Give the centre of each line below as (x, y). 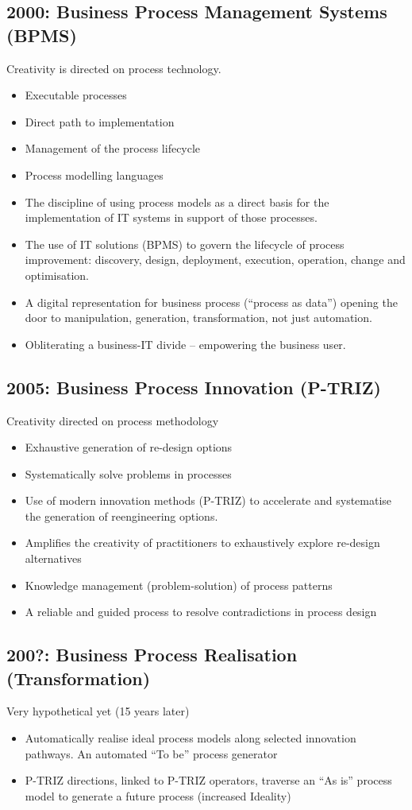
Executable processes (76, 95)
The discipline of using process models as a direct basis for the (177, 202)
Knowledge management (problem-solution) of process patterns (179, 585)
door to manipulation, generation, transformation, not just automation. (198, 318)
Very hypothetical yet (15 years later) (98, 711)
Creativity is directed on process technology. (114, 68)
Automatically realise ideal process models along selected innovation (191, 738)
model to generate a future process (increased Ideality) (158, 795)
